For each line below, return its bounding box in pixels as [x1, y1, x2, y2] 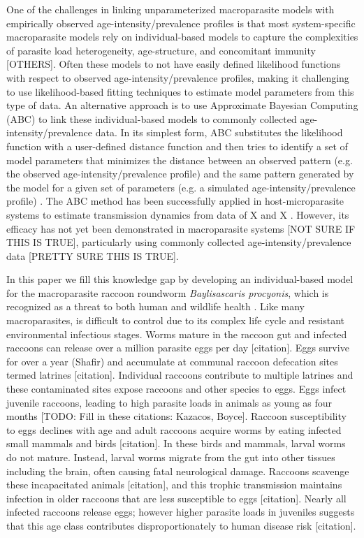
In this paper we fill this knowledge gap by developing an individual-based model [6, 272, 354, 286]
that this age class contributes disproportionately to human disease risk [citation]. [6, 518, 356, 532]
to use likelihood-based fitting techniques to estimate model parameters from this [6, 84, 354, 99]
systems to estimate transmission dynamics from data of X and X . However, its [6, 207, 349, 221]
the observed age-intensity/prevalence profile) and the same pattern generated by [6, 166, 354, 181]
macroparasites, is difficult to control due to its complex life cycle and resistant [6, 313, 344, 328]
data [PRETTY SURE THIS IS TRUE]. [6, 248, 179, 263]
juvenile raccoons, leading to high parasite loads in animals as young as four [6, 395, 333, 409]
